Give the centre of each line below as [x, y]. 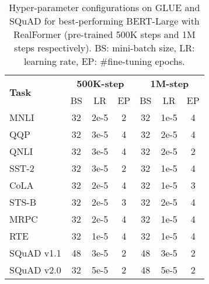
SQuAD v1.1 [35, 253]
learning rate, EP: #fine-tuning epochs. [104, 61]
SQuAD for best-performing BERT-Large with [104, 21]
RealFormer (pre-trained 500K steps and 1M [104, 34]
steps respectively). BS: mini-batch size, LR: [104, 48]
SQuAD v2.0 [35, 270]
